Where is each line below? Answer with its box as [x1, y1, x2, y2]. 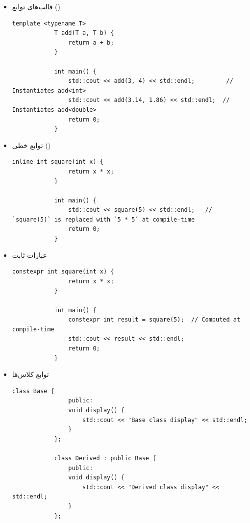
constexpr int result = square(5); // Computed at [68, 316, 241, 324]
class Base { [12, 387, 54, 395]
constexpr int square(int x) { [12, 268, 114, 275]
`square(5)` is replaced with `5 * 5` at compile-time [12, 216, 195, 223]
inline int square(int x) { [12, 158, 103, 166]
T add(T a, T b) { [54, 29, 114, 37]
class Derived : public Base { [54, 454, 156, 462]
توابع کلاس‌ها [12, 369, 49, 379]
